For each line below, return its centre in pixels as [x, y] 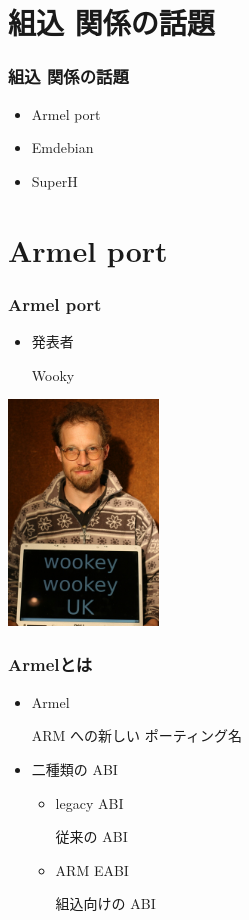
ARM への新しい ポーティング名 [136, 735]
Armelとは [50, 664]
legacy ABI [89, 802]
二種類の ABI [74, 768]
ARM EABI [92, 869]
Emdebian [62, 147]
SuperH [54, 180]
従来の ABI [91, 836]
